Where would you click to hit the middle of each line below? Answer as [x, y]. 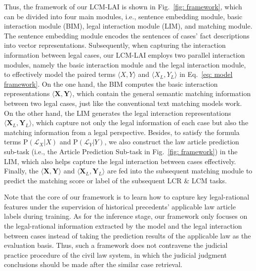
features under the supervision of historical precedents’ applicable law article [120, 206]
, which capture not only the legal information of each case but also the [140, 122]
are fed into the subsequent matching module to [180, 171]
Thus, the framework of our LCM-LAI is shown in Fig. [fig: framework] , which [123, 6]
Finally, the [21, 171]
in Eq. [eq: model [206, 74]
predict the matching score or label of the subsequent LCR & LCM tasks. [115, 180]
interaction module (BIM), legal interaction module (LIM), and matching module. [128, 26]
